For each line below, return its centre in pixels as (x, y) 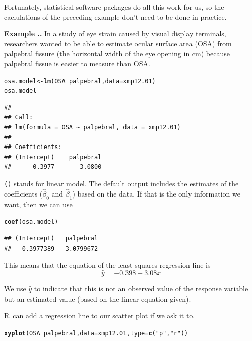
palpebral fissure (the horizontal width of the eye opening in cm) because (117, 53)
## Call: (19, 117)
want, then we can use (38, 204)
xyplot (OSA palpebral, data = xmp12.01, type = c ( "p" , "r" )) (96, 333)
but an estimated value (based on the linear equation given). (98, 298)
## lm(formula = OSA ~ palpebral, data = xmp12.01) (92, 128)
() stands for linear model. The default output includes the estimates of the (121, 184)
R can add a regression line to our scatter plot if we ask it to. (100, 315)
